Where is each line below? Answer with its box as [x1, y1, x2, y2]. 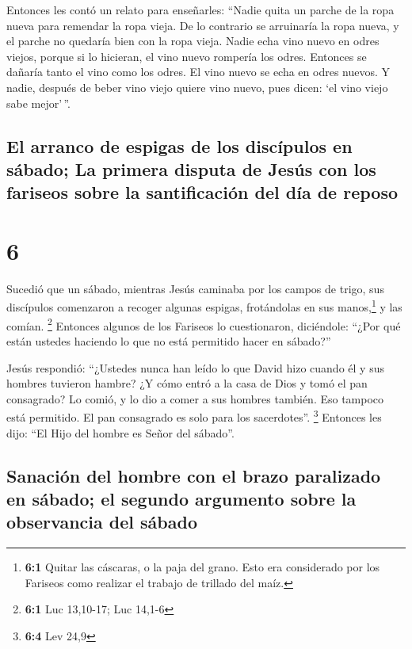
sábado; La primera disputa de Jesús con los [6, 156, 376, 181]
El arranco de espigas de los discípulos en [6, 133, 353, 158]
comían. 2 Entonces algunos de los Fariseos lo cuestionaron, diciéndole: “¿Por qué [6, 315, 401, 334]
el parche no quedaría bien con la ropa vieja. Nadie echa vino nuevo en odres [6, 32, 380, 49]
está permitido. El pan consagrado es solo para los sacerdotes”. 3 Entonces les [6, 407, 382, 425]
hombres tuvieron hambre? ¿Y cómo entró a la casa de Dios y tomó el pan [6, 375, 368, 391]
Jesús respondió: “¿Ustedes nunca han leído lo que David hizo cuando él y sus [6, 359, 384, 376]
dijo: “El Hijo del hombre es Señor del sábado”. [6, 424, 235, 441]
